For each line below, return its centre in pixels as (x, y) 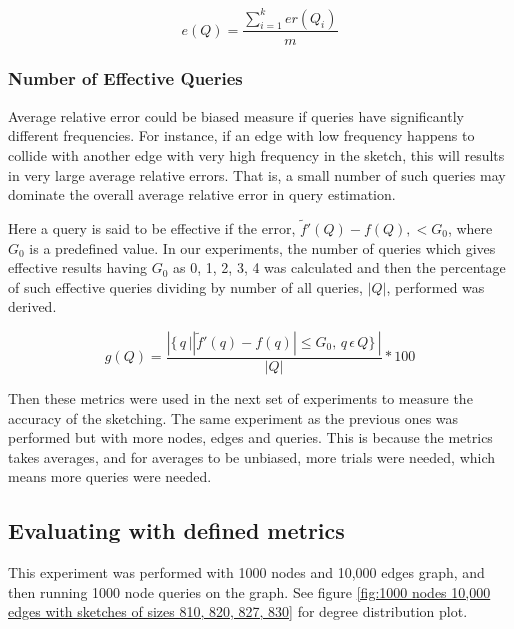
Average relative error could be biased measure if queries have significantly (236, 115)
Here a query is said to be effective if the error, (152, 227)
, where (470, 227)
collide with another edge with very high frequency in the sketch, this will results (256, 154)
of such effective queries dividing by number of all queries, (186, 286)
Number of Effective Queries (125, 78)
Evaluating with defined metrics (176, 530)
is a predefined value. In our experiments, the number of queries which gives (262, 247)
